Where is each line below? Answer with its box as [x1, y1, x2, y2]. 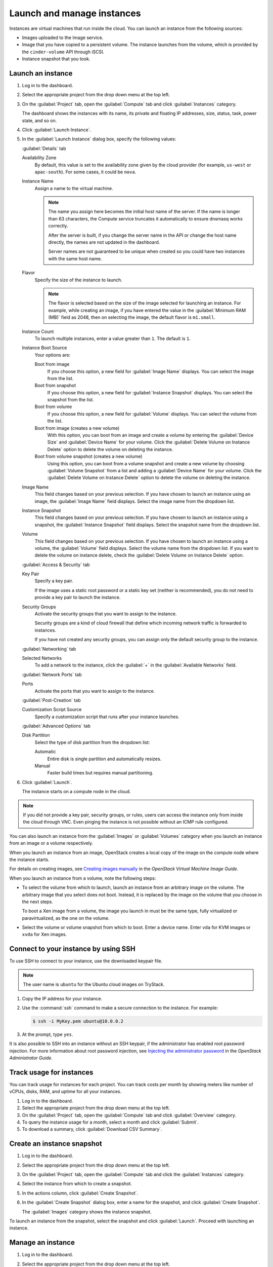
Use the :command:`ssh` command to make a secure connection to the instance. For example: [22, 1004, 218, 1011]
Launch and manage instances [9, 8, 141, 19]
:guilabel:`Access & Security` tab [22, 562, 90, 568]
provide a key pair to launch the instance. [34, 594, 121, 601]
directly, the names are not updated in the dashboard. [48, 239, 160, 245]
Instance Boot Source [22, 345, 67, 351]
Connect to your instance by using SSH [9, 945, 136, 953]
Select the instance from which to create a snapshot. [22, 1181, 132, 1187]
